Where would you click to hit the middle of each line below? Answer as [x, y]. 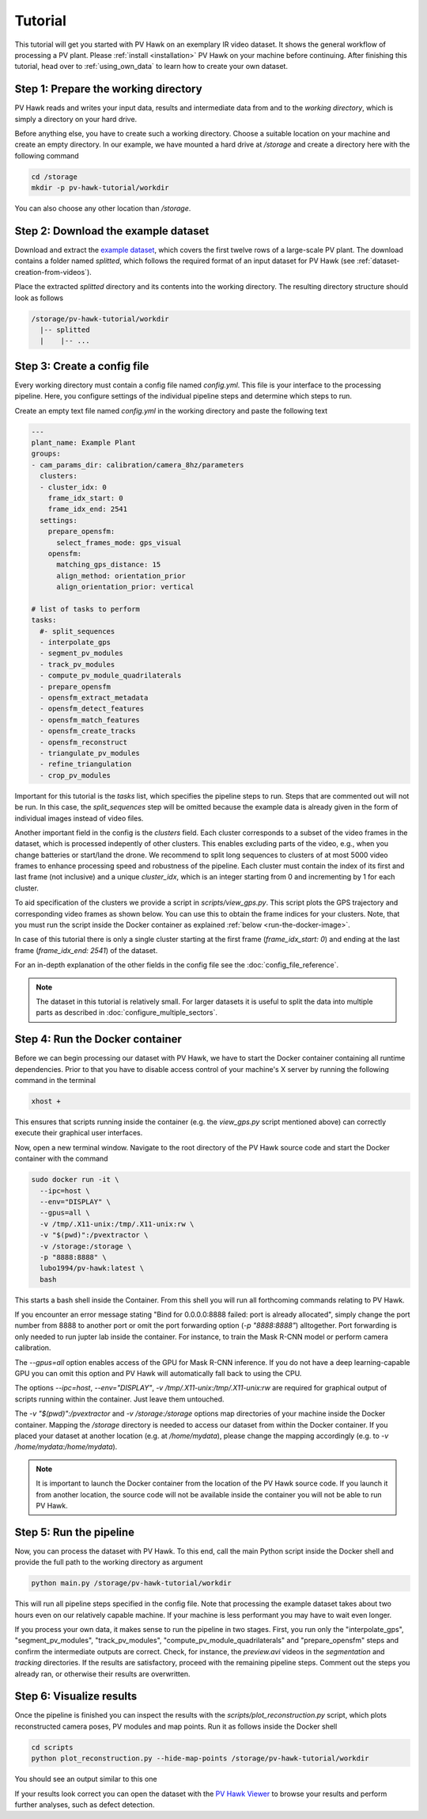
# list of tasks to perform [85, 609]
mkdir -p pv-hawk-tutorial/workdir [100, 188]
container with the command [61, 1159]
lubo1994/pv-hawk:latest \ [92, 1268]
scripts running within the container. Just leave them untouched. [119, 1399]
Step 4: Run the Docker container [98, 1039]
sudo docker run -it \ [75, 1180]
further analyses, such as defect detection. [85, 1805]
